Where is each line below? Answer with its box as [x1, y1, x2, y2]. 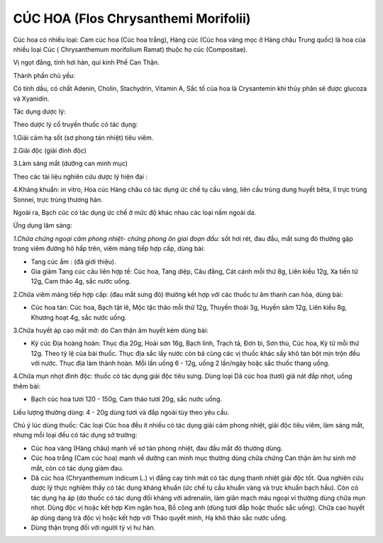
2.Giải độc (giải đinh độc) [13, 146, 87, 155]
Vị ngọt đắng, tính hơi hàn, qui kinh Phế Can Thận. [13, 58, 160, 67]
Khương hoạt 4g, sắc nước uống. [30, 313, 127, 322]
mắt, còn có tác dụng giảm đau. [30, 464, 124, 472]
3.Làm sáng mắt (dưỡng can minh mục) [13, 159, 128, 168]
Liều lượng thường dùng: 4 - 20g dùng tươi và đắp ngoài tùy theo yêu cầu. [13, 408, 230, 416]
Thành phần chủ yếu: [13, 71, 76, 79]
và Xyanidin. [13, 94, 50, 103]
